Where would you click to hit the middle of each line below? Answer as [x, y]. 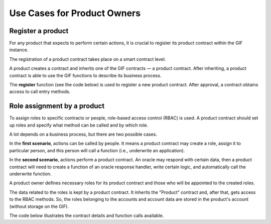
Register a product [39, 31]
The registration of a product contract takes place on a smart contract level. [88, 59]
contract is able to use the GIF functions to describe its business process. [85, 75]
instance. [19, 50]
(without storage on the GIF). [39, 206]
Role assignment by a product [57, 106]
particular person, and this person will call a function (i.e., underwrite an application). [97, 150]
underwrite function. [30, 174]
